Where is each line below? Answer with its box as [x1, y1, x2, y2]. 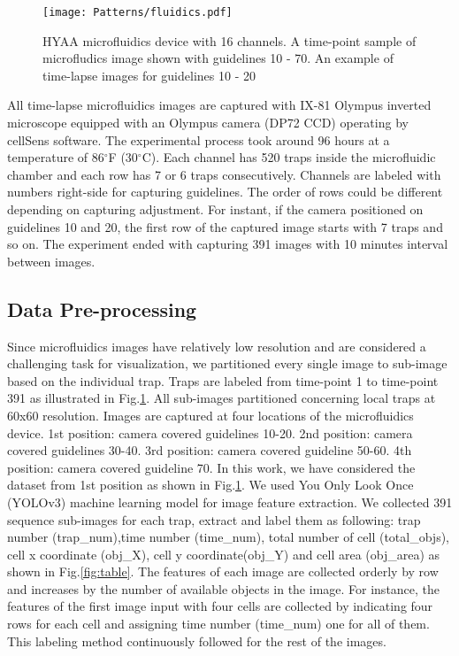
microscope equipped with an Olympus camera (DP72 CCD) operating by [7, 113, 409, 132]
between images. [7, 251, 96, 270]
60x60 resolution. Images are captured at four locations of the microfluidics [7, 405, 414, 424]
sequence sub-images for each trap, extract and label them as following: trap [7, 510, 421, 529]
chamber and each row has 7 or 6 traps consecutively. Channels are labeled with [7, 165, 441, 183]
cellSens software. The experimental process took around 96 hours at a [7, 130, 390, 149]
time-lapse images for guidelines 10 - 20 [42, 66, 256, 84]
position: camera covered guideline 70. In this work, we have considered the [7, 458, 416, 476]
